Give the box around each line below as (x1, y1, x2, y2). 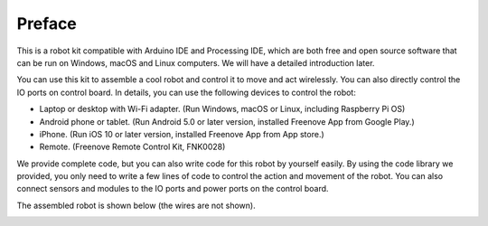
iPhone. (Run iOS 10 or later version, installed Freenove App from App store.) (39, 128, 324, 139)
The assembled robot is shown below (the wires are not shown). (16, 200, 257, 211)
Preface (16, 14, 77, 33)
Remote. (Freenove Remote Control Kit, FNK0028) (39, 141, 226, 153)
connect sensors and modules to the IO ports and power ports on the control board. (16, 184, 329, 194)
